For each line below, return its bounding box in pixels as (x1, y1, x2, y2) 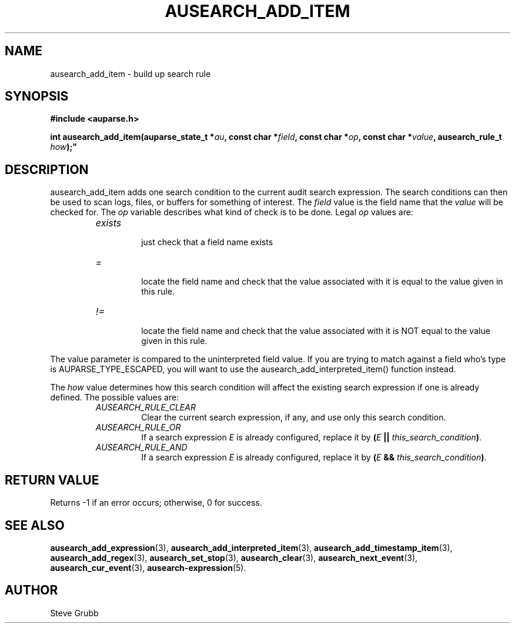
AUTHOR (5, 583, 58, 598)
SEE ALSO (5, 517, 65, 533)
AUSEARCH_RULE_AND (95, 442, 188, 453)
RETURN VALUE (5, 472, 99, 487)
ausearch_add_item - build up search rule (50, 68, 211, 79)
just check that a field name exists (141, 237, 273, 248)
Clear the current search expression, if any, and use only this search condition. (141, 412, 446, 423)
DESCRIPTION (5, 162, 89, 177)
